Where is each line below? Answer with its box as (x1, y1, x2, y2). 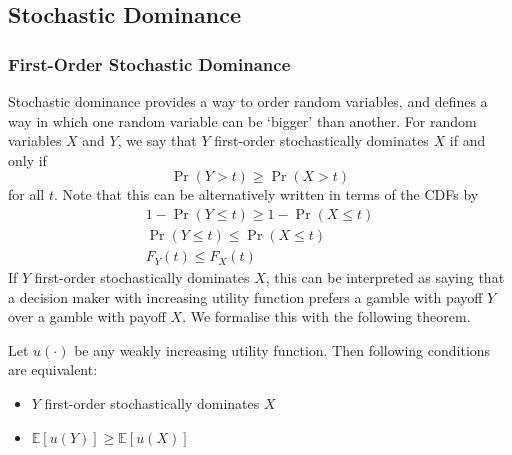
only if (8, 149, 47, 170)
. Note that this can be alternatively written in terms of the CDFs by (53, 184, 479, 205)
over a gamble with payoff (8, 306, 166, 327)
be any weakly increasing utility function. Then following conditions (74, 339, 491, 360)
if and (449, 130, 486, 151)
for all (8, 184, 45, 205)
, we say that (117, 130, 197, 151)
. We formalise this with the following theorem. (182, 306, 471, 327)
